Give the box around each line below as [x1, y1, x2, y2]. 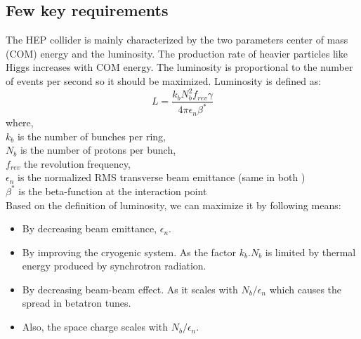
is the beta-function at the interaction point [18, 183, 207, 198]
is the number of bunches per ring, [17, 128, 166, 143]
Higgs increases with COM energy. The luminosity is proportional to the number [6, 60, 353, 74]
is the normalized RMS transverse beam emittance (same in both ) [18, 170, 306, 185]
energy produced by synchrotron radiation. [22, 258, 206, 273]
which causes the [269, 281, 342, 296]
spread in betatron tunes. [22, 295, 131, 310]
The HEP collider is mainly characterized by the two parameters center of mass [6, 32, 348, 47]
